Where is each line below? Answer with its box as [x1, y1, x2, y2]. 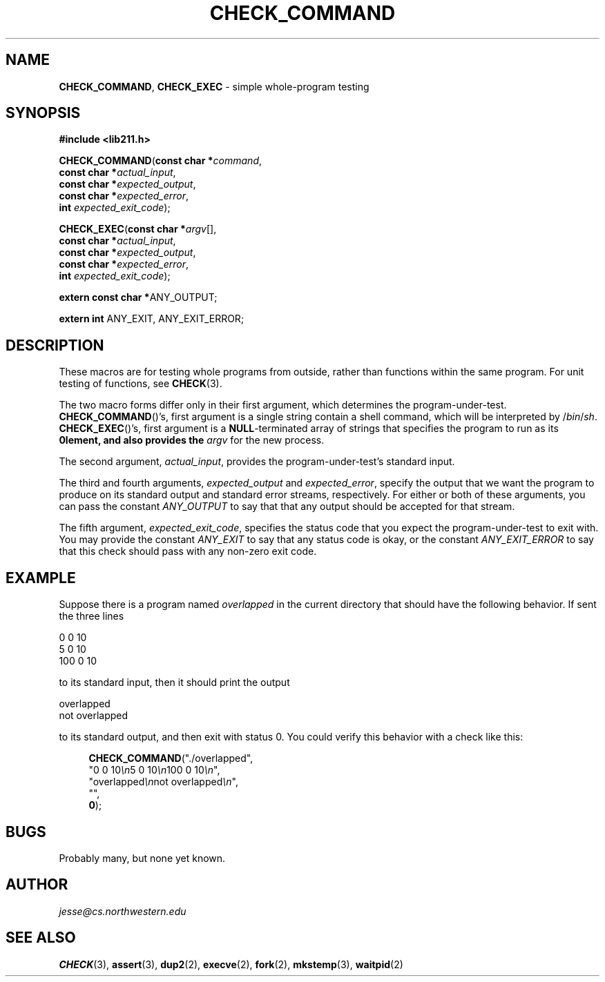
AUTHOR [6, 876, 68, 894]
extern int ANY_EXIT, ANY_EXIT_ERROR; [59, 313, 244, 325]
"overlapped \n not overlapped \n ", [88, 776, 238, 788]
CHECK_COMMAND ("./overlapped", [88, 752, 253, 765]
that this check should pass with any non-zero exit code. [59, 545, 317, 558]
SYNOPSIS [6, 104, 81, 122]
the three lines [59, 610, 124, 622]
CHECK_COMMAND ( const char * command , [59, 155, 262, 167]
